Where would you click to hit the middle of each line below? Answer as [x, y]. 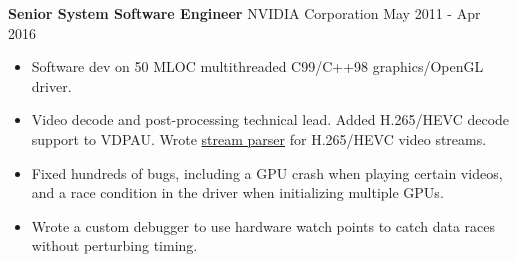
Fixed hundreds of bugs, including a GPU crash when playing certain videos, [267, 172]
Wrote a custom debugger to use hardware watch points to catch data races [263, 225]
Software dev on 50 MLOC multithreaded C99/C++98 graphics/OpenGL [257, 66]
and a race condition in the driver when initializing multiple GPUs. [237, 192]
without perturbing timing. [114, 245]
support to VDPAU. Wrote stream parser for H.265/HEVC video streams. [259, 138]
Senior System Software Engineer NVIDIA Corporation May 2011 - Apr [244, 13]
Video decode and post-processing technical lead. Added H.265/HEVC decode [270, 119]
